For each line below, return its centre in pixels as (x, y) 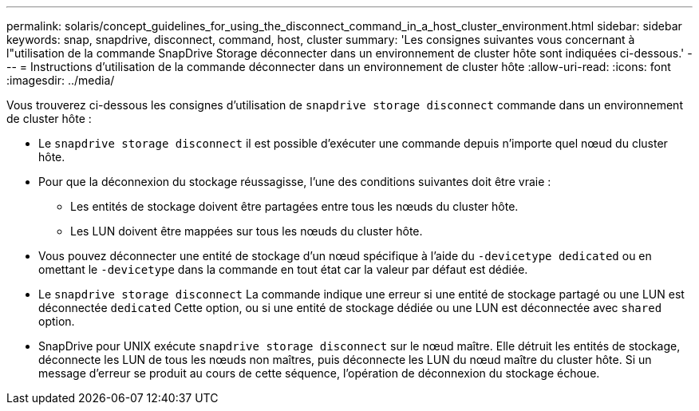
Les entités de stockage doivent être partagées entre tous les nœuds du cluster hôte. (294, 206)
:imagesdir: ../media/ (61, 80)
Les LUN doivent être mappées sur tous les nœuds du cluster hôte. (247, 231)
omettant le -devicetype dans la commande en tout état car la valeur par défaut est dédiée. (283, 269)
